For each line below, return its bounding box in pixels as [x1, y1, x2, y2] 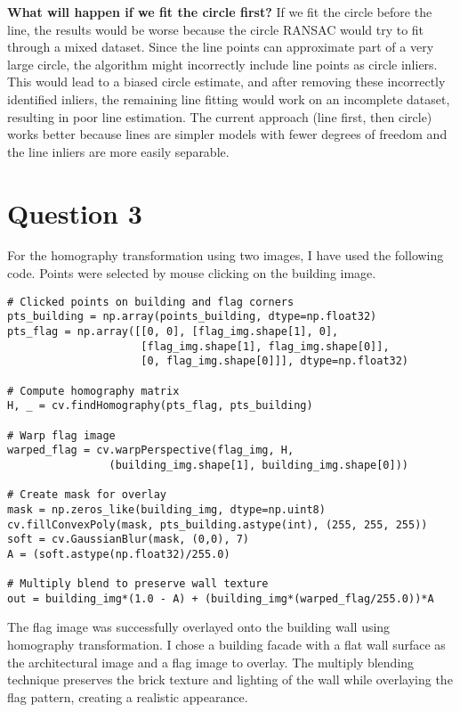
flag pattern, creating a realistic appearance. [7, 687, 248, 706]
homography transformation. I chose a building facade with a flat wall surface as [7, 635, 446, 654]
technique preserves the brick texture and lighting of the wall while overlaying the [7, 670, 453, 689]
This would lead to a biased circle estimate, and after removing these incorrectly [7, 72, 446, 91]
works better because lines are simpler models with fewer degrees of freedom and [7, 125, 448, 143]
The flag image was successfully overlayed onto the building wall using [7, 618, 391, 636]
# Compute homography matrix [7, 384, 180, 397]
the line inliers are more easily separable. [7, 142, 230, 160]
